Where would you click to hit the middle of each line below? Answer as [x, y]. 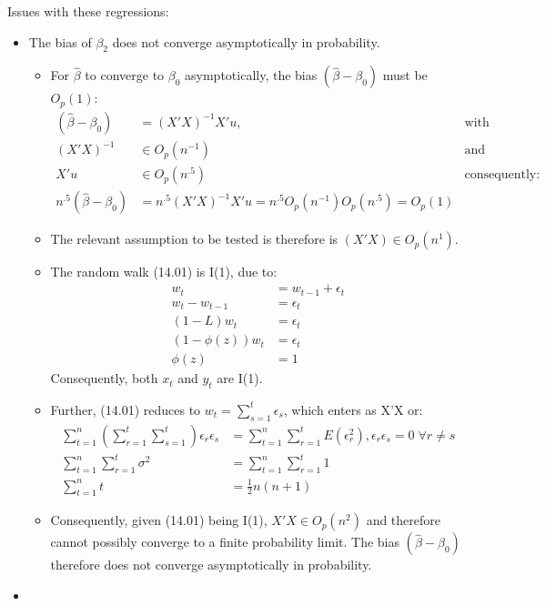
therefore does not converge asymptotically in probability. [211, 565]
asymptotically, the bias [251, 75]
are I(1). [240, 378]
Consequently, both [104, 378]
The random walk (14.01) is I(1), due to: [164, 272]
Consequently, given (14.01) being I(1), [159, 520]
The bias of [60, 41]
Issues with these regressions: [88, 11]
